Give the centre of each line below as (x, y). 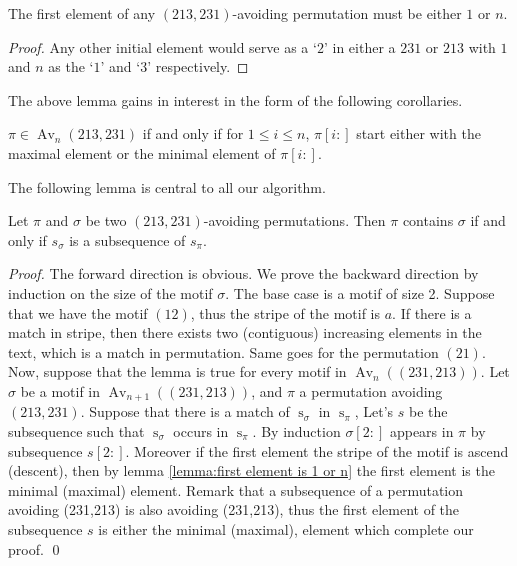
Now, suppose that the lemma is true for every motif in (177, 371)
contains (428, 220)
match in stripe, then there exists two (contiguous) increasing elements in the (245, 332)
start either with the (418, 133)
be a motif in (60, 390)
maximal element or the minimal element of (142, 152)
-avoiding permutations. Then (294, 220)
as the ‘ (71, 66)
